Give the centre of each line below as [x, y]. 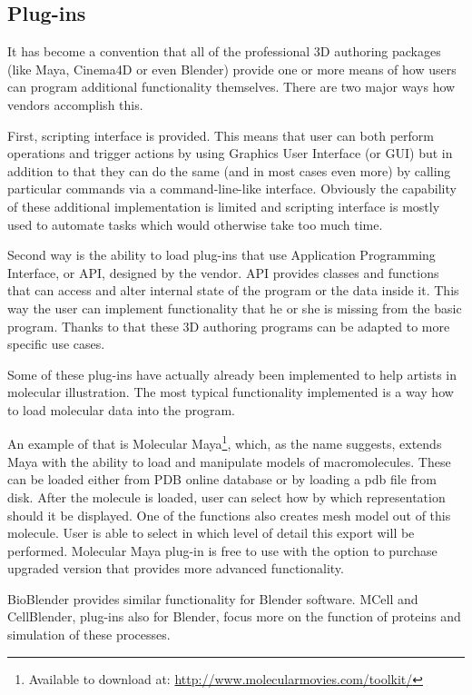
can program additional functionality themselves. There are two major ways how [231, 87]
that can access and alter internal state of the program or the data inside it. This [233, 290]
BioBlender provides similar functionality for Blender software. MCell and [213, 598]
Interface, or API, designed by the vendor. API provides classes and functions [223, 272]
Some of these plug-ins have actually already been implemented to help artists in [232, 374]
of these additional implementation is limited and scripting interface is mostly [224, 206]
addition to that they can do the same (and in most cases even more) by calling [229, 170]
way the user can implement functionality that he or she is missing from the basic [235, 308]
